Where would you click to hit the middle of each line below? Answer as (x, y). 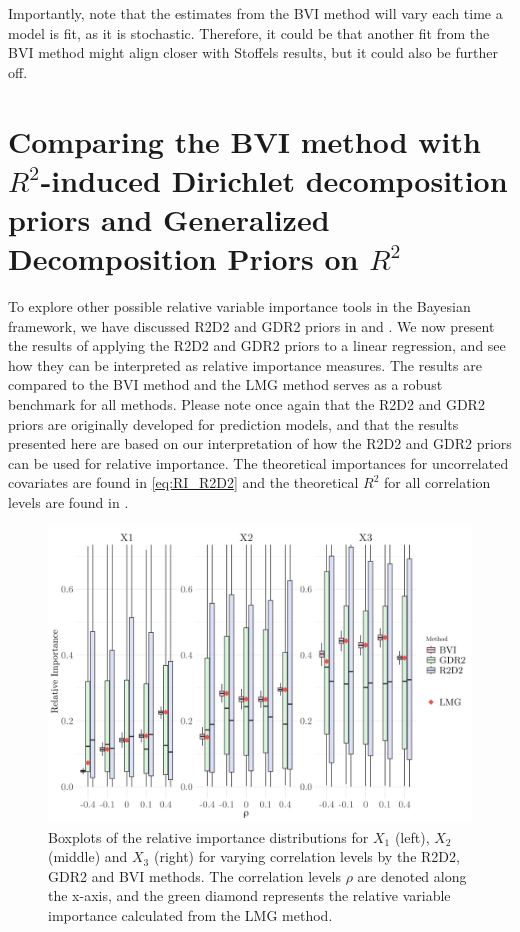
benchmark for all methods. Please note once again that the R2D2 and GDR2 (246, 404)
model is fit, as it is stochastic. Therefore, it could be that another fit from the (249, 32)
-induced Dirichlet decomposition (274, 179)
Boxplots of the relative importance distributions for (208, 836)
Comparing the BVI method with (244, 140)
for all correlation (437, 482)
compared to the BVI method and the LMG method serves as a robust (225, 384)
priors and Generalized (169, 218)
